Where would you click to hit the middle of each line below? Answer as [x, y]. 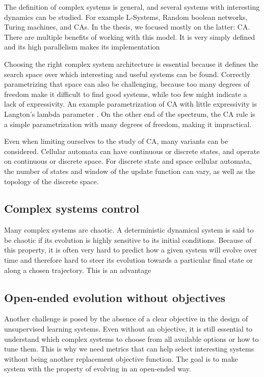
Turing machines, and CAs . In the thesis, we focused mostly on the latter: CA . [127, 27]
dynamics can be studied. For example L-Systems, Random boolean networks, [126, 17]
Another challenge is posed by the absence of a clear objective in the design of [126, 319]
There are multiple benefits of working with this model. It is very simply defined [130, 36]
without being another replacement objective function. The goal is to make [121, 358]
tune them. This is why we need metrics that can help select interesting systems [129, 349]
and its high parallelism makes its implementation [82, 47]
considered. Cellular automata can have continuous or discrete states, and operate [132, 151]
